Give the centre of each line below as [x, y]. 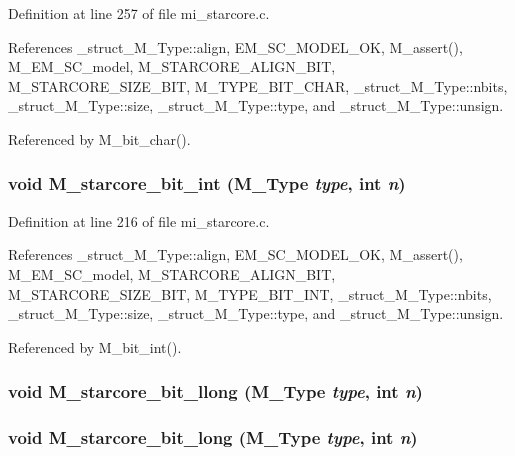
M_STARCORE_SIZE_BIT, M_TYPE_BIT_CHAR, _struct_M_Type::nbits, [258, 85]
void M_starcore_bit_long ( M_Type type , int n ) [213, 437]
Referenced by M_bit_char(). [99, 138]
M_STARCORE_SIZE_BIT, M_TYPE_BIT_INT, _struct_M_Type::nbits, [250, 293]
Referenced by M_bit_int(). [95, 346]
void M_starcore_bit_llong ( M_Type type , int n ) [215, 391]
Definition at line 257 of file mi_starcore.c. [139, 13]
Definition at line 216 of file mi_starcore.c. [139, 220]
